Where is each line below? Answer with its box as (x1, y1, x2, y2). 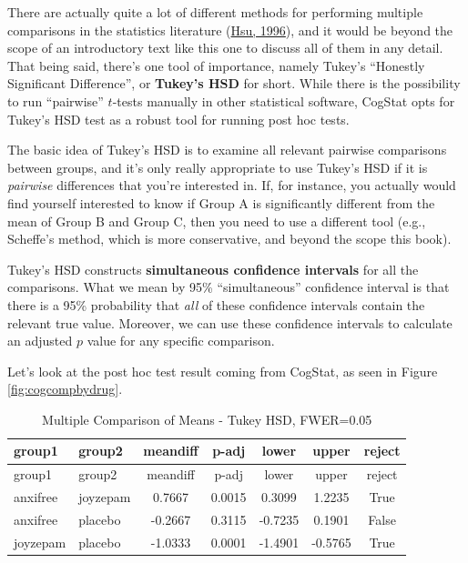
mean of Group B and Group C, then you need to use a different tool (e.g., (7, 211, 426, 230)
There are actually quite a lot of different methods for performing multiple (7, 3, 423, 21)
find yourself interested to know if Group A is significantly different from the (7, 193, 435, 212)
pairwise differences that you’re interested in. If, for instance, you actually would (7, 176, 456, 195)
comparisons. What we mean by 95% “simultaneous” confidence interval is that (7, 277, 450, 297)
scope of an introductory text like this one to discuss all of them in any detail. (7, 38, 443, 57)
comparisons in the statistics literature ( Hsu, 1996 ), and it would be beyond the (7, 20, 453, 39)
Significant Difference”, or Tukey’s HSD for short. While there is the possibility (7, 74, 461, 93)
